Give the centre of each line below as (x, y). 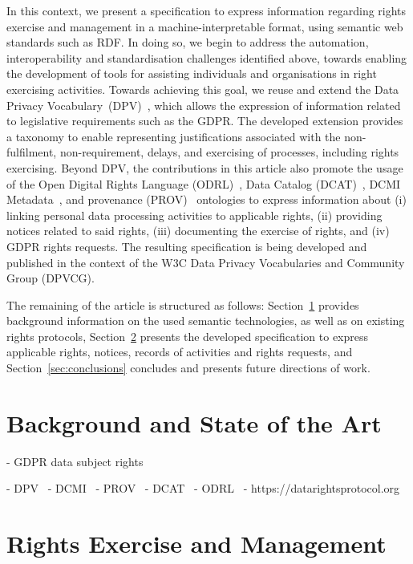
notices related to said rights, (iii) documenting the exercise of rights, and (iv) (198, 231)
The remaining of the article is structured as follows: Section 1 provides (183, 304)
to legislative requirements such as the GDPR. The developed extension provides (205, 121)
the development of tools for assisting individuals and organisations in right (192, 73)
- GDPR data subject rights (75, 461)
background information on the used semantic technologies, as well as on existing (206, 321)
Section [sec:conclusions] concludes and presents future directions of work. (188, 368)
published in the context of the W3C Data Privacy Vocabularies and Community (206, 262)
